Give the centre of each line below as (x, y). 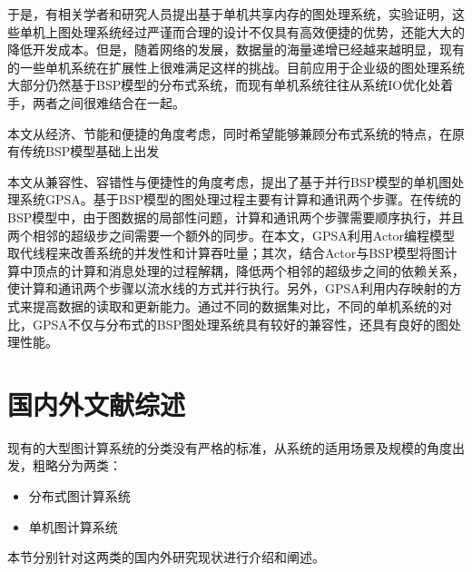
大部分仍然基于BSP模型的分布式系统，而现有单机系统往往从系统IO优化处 (224, 85)
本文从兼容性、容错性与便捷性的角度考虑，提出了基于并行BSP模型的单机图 (230, 181)
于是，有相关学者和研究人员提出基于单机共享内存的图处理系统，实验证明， (230, 14)
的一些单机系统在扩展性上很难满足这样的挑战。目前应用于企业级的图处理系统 (236, 67)
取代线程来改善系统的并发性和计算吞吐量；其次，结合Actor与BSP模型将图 (226, 253)
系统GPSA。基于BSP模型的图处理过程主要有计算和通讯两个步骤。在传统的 (241, 199)
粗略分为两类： (77, 465)
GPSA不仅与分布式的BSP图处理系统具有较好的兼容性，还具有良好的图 (241, 324)
